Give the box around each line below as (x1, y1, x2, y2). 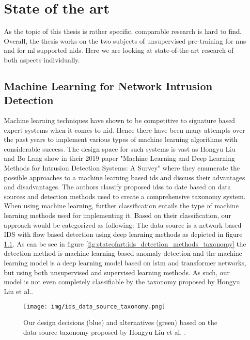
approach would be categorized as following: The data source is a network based (4, 219, 242, 230)
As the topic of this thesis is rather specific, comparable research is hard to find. (4, 26, 242, 36)
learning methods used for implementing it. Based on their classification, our (4, 210, 231, 220)
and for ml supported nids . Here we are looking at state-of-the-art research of (4, 45, 234, 55)
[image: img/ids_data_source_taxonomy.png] (23, 303, 166, 310)
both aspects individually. (4, 54, 80, 64)
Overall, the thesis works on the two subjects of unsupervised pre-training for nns (4, 35, 246, 46)
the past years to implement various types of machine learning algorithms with (4, 134, 238, 144)
